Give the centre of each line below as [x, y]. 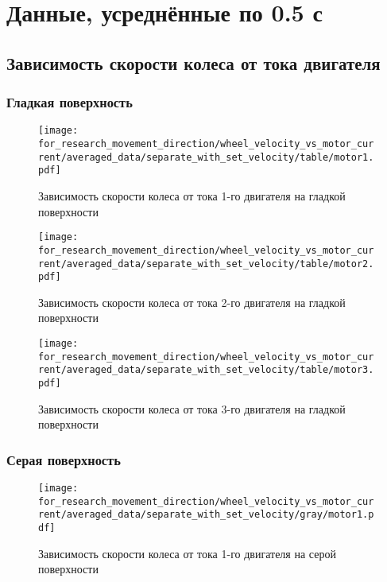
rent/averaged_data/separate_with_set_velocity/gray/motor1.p [206, 515]
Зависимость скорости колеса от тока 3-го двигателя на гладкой [192, 408]
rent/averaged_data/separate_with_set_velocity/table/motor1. [206, 157]
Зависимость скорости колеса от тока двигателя [193, 62]
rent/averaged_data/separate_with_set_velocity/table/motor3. [206, 370]
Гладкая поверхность [70, 102]
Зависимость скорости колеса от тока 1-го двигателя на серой [187, 553]
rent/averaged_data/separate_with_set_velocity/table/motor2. [206, 264]
